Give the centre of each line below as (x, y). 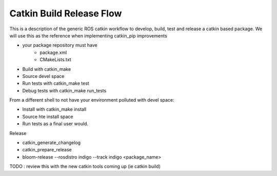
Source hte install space (48, 116)
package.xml (53, 52)
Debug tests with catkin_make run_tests (64, 90)
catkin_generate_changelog (52, 143)
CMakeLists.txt (55, 60)
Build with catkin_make (47, 69)
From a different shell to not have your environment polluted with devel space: (92, 100)
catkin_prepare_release (47, 150)
